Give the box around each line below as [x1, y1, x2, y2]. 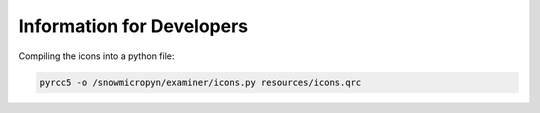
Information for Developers [18, 15, 249, 37]
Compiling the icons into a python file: [18, 50, 175, 62]
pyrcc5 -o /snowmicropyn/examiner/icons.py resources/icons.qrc [39, 76, 362, 88]
